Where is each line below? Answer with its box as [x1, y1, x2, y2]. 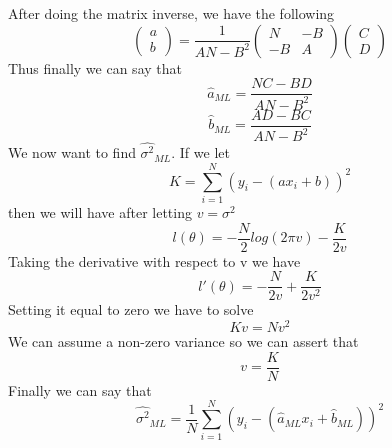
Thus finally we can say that [8, 57, 182, 78]
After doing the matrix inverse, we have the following [8, 3, 335, 23]
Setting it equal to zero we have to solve [8, 299, 254, 320]
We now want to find [8, 142, 136, 163]
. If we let [171, 142, 230, 163]
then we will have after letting [8, 202, 192, 223]
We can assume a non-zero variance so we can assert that [8, 331, 359, 351]
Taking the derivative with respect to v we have [8, 250, 301, 271]
